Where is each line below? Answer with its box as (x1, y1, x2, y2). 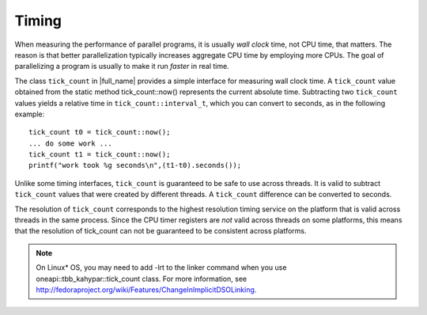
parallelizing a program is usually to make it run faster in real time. (14, 62, 229, 71)
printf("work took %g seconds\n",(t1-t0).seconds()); (28, 161, 241, 170)
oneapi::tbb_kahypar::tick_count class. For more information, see (36, 274, 248, 283)
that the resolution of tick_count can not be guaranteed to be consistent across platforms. (14, 226, 307, 236)
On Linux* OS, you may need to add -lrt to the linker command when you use (36, 263, 287, 272)
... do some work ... (28, 139, 112, 148)
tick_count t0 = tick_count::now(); (28, 127, 171, 137)
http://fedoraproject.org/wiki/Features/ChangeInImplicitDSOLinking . (36, 285, 257, 294)
